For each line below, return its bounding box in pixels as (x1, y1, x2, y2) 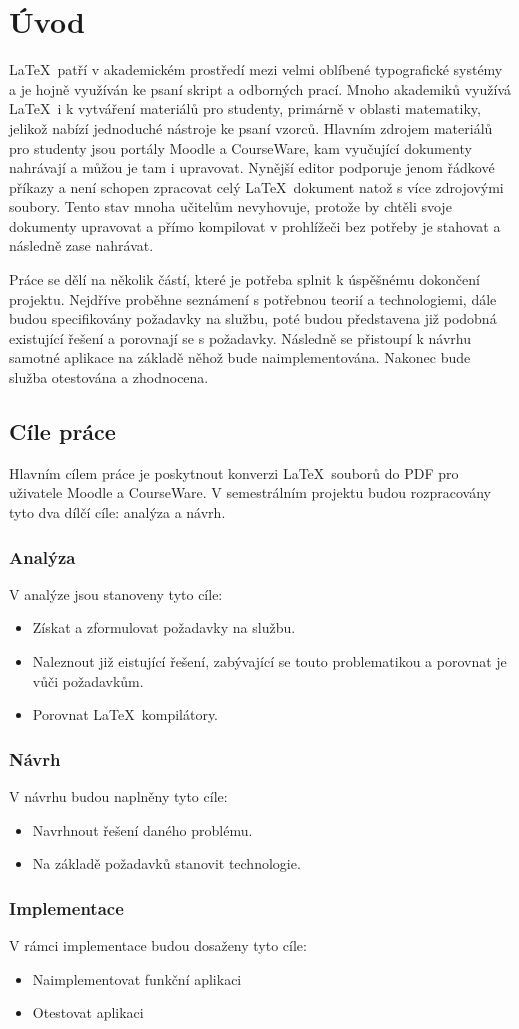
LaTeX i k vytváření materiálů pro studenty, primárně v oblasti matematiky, (9, 98, 481, 119)
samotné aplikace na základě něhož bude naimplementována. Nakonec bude (9, 347, 471, 368)
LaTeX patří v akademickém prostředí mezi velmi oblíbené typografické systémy (9, 59, 503, 80)
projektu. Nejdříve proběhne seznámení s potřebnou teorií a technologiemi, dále (9, 288, 497, 309)
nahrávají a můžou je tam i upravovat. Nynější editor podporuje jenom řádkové (9, 157, 495, 178)
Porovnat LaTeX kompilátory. (32, 704, 219, 725)
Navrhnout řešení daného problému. (32, 819, 253, 840)
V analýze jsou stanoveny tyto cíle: (9, 583, 223, 604)
